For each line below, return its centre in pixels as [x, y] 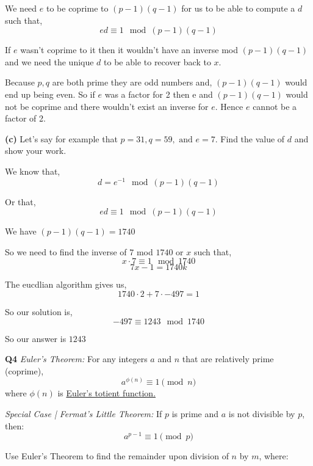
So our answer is [36, 338]
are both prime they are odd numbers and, [132, 82]
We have [21, 231]
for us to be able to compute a [238, 8]
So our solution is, [39, 311]
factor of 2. [25, 118]
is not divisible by [262, 413]
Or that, [20, 201]
